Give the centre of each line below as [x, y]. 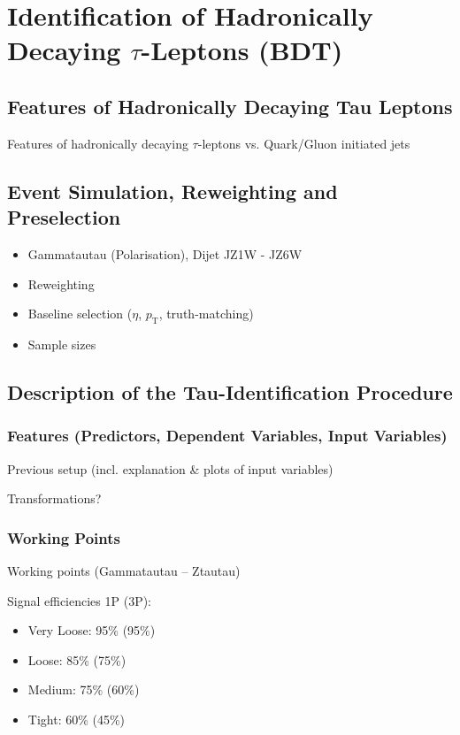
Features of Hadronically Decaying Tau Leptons [230, 106]
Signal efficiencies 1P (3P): [80, 600]
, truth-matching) [206, 314]
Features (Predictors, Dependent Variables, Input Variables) [227, 436]
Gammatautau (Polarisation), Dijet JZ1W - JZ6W [165, 253]
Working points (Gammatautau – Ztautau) [124, 570]
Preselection [64, 217]
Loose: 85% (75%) [77, 659]
